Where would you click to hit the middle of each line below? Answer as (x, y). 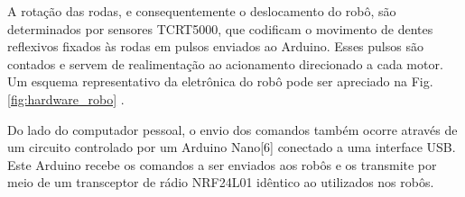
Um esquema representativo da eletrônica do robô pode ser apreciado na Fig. (220, 81)
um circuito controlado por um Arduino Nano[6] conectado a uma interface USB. (232, 147)
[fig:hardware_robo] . (66, 98)
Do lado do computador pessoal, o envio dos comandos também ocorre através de (232, 129)
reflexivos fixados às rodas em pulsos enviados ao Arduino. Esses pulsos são (215, 46)
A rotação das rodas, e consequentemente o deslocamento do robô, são (202, 11)
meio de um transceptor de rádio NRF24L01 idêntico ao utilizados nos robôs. (221, 182)
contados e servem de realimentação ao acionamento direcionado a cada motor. (225, 63)
